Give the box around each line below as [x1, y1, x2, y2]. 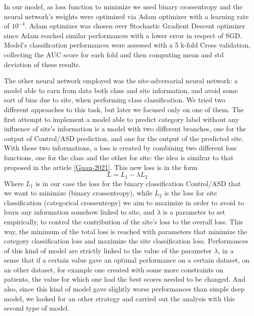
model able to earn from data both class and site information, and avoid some [4, 85, 238, 95]
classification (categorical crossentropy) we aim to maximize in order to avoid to [4, 197, 244, 207]
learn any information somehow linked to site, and [4, 207, 155, 217]
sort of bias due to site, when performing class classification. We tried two [4, 95, 226, 105]
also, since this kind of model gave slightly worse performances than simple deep [4, 284, 245, 294]
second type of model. [4, 303, 69, 313]
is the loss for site [164, 188, 217, 198]
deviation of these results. [4, 59, 81, 69]
